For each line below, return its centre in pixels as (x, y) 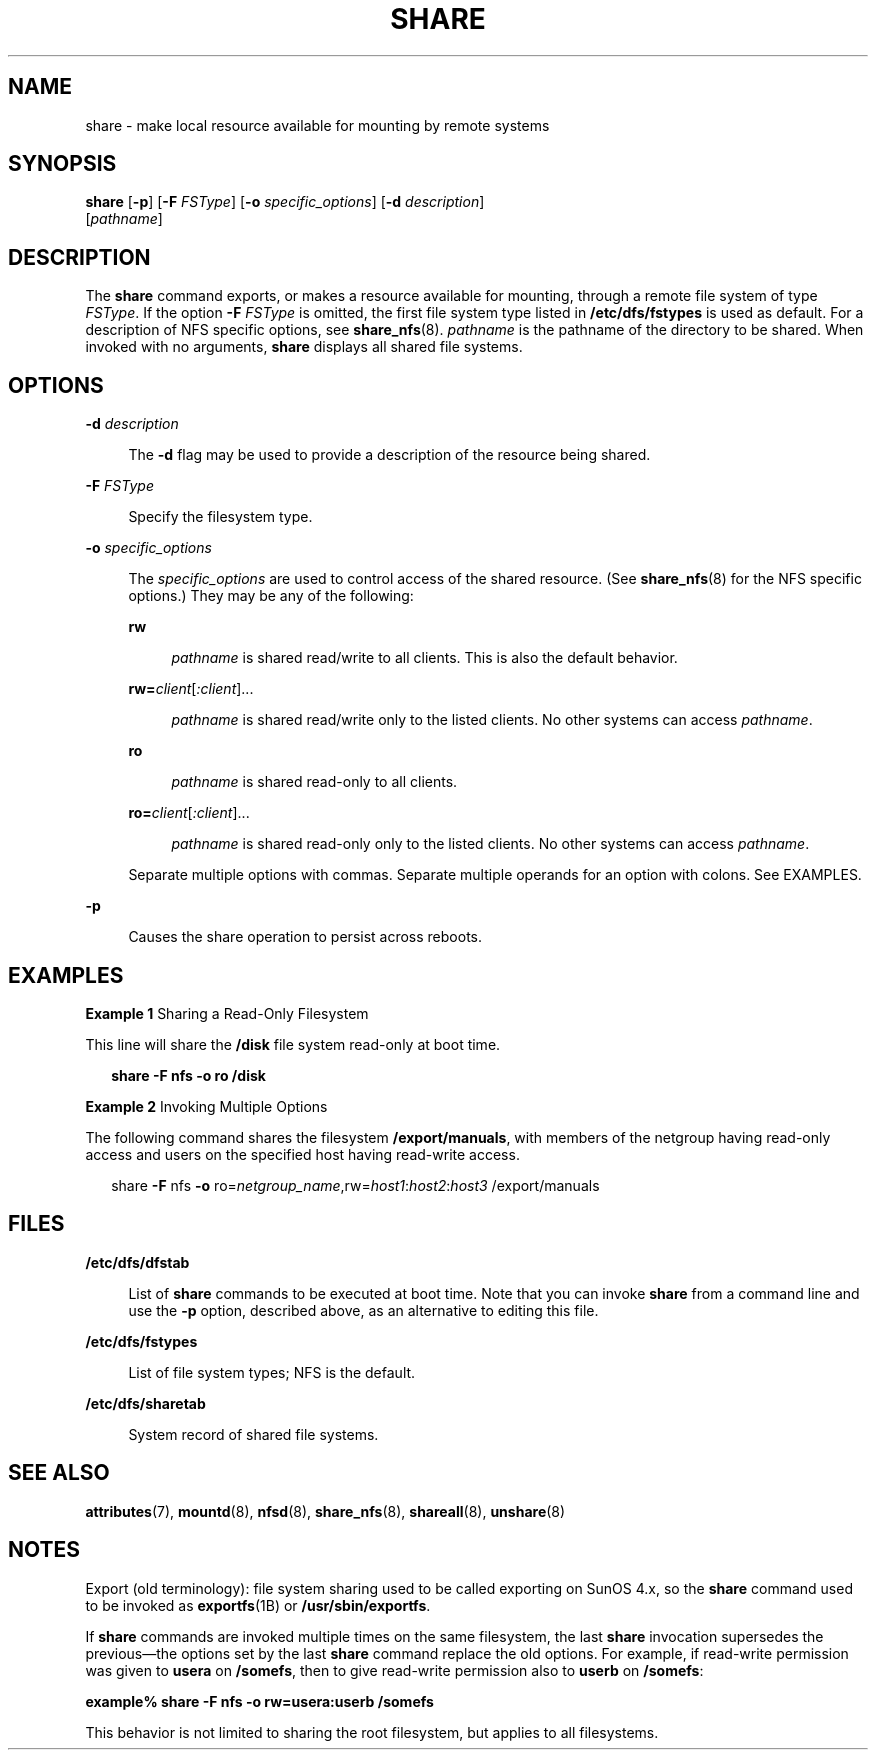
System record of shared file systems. (253, 1434)
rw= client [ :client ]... (191, 689)
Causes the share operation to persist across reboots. (305, 937)
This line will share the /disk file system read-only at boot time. (293, 1044)
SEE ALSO (59, 1473)
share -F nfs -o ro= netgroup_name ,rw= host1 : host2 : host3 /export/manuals (355, 1185)
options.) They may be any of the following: (271, 596)
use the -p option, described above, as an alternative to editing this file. (363, 1310)
